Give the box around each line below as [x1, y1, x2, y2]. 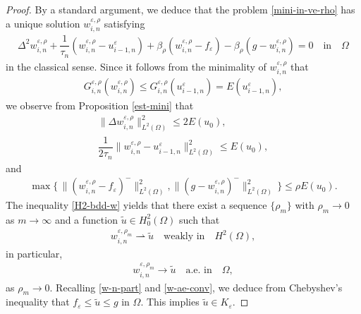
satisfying [104, 16, 145, 30]
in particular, [6, 246, 63, 260]
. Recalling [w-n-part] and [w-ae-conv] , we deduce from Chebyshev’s [49, 279, 343, 294]
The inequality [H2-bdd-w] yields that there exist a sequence [6, 198, 267, 212]
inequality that [6, 294, 70, 309]
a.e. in [185, 265, 212, 276]
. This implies [140, 294, 200, 309]
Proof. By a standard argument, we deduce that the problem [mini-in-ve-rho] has [6, 2, 355, 16]
